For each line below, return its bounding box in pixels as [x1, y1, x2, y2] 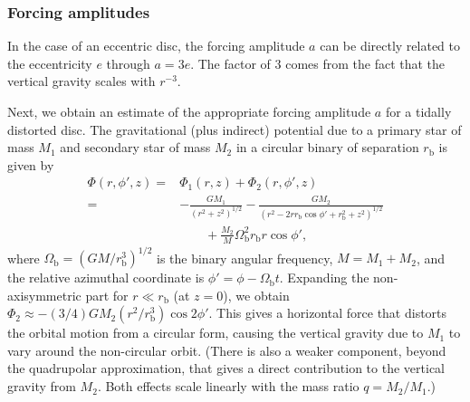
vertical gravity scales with [7, 72, 156, 91]
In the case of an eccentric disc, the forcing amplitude [7, 36, 305, 55]
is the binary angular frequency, [156, 248, 333, 267]
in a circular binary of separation [235, 138, 419, 157]
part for [85, 285, 129, 304]
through [106, 53, 150, 72]
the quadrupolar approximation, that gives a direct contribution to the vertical [7, 359, 445, 378]
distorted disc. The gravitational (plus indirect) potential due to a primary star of [7, 120, 462, 139]
